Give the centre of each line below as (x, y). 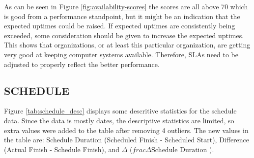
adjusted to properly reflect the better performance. (82, 64)
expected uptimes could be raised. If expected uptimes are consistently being (120, 26)
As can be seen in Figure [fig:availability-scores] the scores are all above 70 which (126, 6)
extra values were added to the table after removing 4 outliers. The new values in (126, 130)
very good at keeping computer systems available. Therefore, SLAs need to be (121, 54)
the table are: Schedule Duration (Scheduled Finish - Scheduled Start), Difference (127, 140)
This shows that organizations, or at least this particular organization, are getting (127, 45)
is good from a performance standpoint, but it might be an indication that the (122, 16)
